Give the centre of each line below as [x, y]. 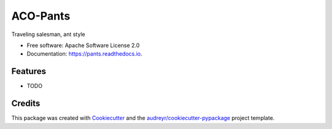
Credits [26, 104]
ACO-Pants [41, 16]
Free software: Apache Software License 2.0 [83, 45]
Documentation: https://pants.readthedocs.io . [85, 54]
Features [29, 71]
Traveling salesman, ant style [48, 34]
